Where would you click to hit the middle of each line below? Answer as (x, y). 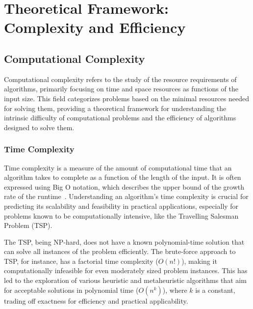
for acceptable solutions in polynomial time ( (71, 290)
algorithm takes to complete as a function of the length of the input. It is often (123, 177)
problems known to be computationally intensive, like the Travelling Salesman (121, 215)
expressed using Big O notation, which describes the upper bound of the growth (124, 186)
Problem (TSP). (28, 225)
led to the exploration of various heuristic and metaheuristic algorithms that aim (125, 280)
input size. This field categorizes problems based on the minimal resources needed (126, 98)
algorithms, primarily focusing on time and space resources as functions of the (121, 89)
